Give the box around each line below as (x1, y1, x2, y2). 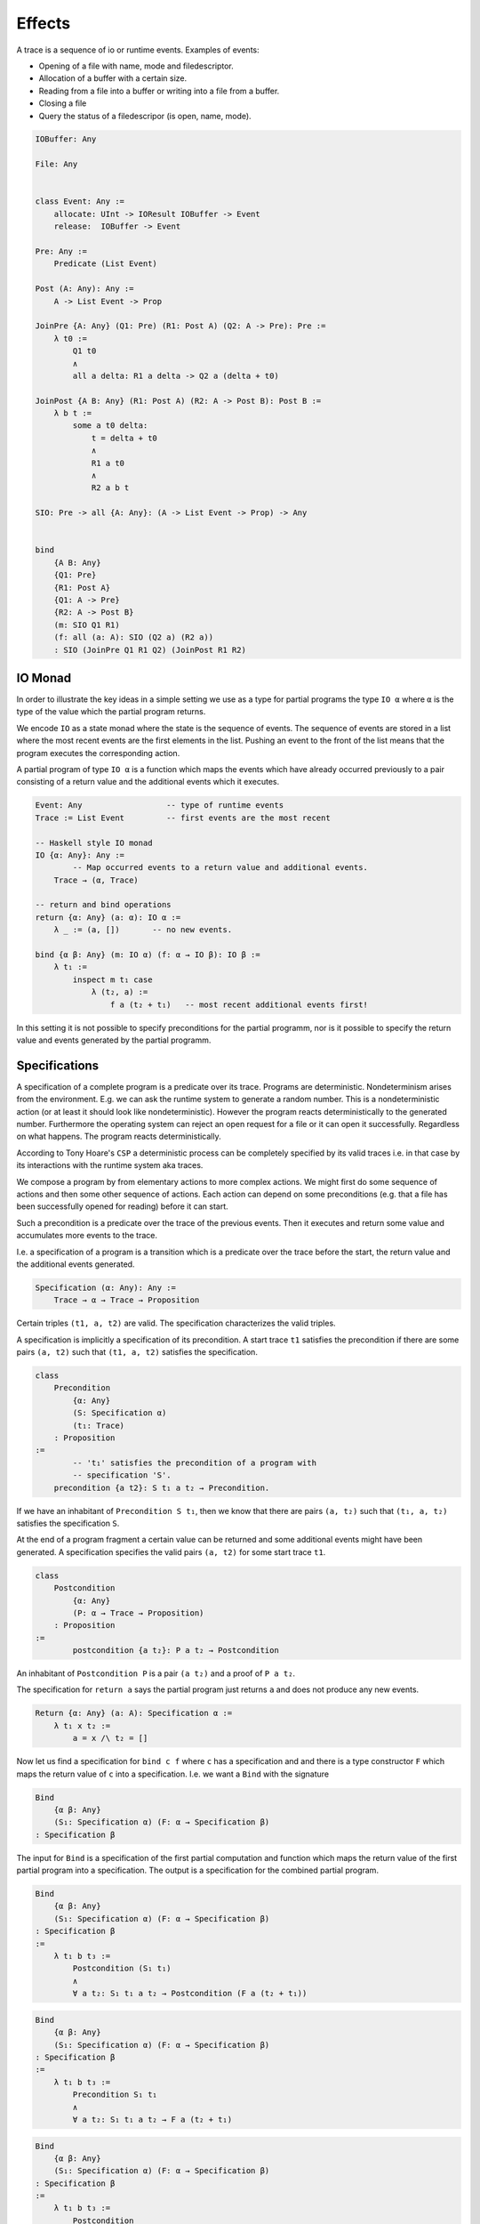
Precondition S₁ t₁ (72, 2090, 157, 2099)
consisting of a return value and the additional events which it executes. (16, 777, 280, 787)
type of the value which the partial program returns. (16, 706, 206, 717)
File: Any (35, 159, 78, 169)
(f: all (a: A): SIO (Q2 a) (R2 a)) (53, 633, 213, 642)
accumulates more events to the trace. (16, 1230, 157, 1241)
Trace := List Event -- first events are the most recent (35, 812, 331, 823)
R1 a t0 (91, 458, 124, 468)
